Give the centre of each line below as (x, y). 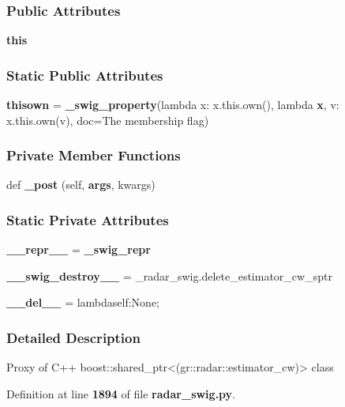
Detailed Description (73, 337)
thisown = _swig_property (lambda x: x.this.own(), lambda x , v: (173, 105)
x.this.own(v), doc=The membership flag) (108, 120)
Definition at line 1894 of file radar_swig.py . (121, 393)
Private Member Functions (94, 155)
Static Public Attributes (85, 75)
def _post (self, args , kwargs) (81, 185)
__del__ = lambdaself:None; (83, 302)
